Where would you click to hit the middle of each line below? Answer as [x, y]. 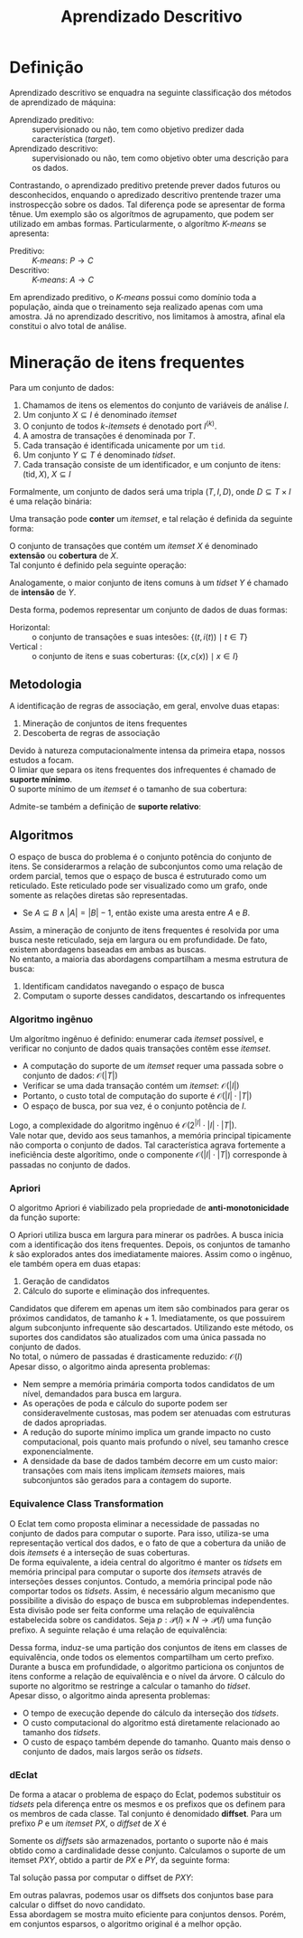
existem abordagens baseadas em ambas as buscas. [108, 950]
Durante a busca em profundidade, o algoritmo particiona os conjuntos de [147, 1667]
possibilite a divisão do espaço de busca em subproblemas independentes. [149, 1600]
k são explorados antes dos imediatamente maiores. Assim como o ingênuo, [151, 1254]
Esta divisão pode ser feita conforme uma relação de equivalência [132, 1610]
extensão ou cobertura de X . [64, 555]
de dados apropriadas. [64, 1423]
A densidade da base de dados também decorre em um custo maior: [150, 1461]
